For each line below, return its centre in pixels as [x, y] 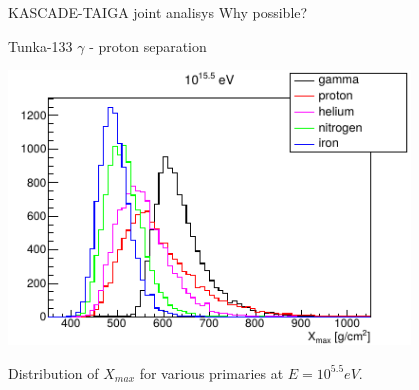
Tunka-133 [40, 45]
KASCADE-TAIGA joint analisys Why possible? [158, 12]
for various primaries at [211, 372]
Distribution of [53, 372]
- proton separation [148, 45]
